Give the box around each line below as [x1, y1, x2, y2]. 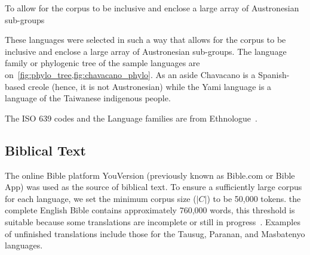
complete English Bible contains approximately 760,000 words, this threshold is [5, 204, 295, 216]
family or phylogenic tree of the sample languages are [5, 57, 200, 69]
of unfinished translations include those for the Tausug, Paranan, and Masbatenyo [5, 227, 305, 240]
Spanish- [258, 68, 290, 80]
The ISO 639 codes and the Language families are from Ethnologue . [5, 111, 257, 124]
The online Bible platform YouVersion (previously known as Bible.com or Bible [5, 169, 295, 181]
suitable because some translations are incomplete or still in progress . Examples [5, 215, 300, 228]
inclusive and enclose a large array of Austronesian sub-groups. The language [5, 45, 287, 57]
